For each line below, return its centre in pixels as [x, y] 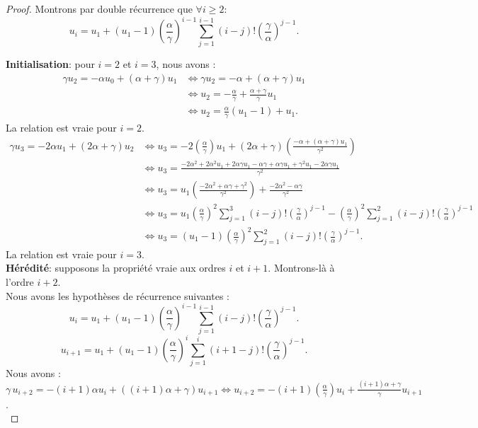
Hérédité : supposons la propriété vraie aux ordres [116, 268]
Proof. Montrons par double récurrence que [99, 8]
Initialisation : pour [50, 64]
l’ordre [20, 282]
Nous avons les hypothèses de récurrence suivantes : [118, 295]
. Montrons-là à [301, 268]
